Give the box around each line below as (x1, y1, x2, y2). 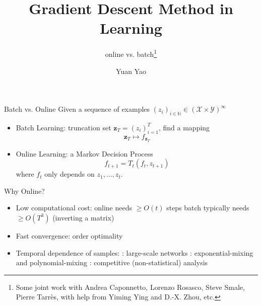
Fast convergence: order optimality (16, 230, 123, 241)
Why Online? (4, 185, 45, 196)
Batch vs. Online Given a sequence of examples (4, 104, 150, 114)
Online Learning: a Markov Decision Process (16, 148, 153, 159)
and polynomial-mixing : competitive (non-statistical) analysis (16, 257, 208, 268)
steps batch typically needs (166, 202, 249, 213)
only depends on (44, 169, 95, 179)
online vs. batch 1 (105, 47, 157, 59)
